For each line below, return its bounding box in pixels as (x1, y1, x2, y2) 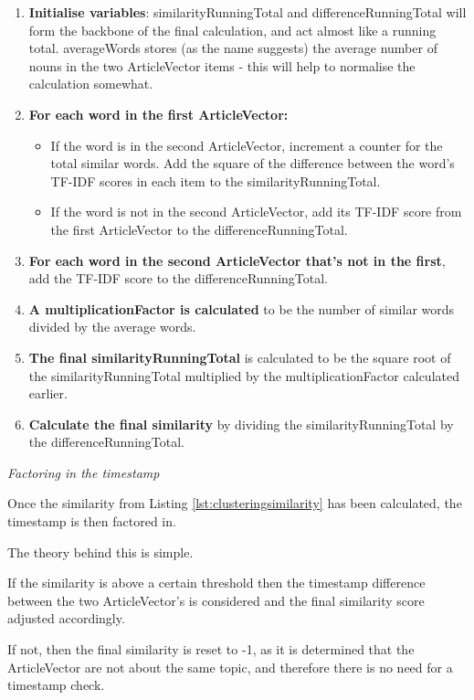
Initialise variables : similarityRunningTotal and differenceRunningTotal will (28, 3, 467, 21)
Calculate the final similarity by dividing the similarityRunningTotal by (28, 414, 454, 433)
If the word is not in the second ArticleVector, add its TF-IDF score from (50, 202, 462, 221)
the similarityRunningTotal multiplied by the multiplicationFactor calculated (28, 366, 459, 385)
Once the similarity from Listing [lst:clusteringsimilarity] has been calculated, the (7, 493, 462, 513)
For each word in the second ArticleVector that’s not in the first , (28, 250, 446, 270)
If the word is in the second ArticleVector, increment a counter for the (50, 135, 443, 154)
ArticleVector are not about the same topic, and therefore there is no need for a (7, 657, 453, 676)
